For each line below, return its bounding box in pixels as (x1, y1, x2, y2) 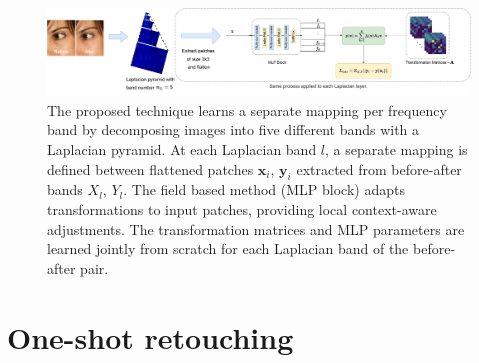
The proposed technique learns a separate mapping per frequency (47, 99, 447, 120)
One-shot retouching (7, 316, 294, 357)
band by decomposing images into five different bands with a (47, 119, 420, 140)
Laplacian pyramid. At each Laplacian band (47, 138, 317, 159)
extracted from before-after (296, 158, 462, 179)
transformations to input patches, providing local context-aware (47, 198, 437, 219)
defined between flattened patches (47, 158, 254, 179)
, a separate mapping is (325, 138, 468, 159)
